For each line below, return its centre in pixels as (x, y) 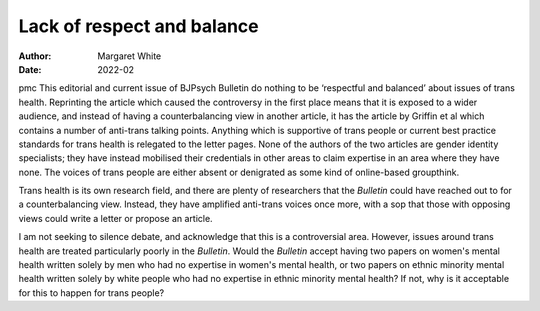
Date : (30, 69)
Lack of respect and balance (138, 26)
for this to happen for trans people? (91, 292)
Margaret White (129, 56)
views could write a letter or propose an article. (116, 218)
